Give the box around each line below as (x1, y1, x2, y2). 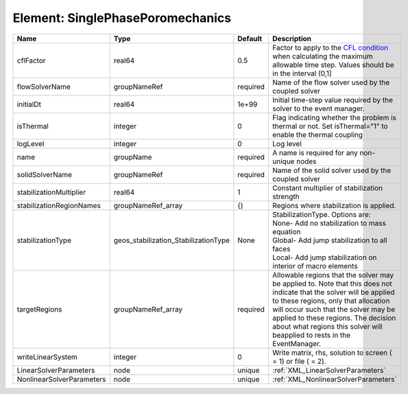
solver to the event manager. (272, 104, 365, 113)
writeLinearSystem (16, 352, 78, 362)
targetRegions (16, 304, 62, 314)
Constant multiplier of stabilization (272, 183, 383, 192)
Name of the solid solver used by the (272, 165, 392, 175)
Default (237, 34, 263, 43)
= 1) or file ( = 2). (272, 356, 326, 366)
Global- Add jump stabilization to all (272, 235, 387, 245)
